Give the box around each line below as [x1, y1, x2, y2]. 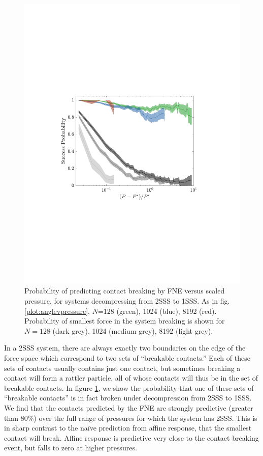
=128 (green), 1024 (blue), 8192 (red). [97, 305, 217, 316]
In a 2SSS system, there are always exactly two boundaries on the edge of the [4, 342, 246, 353]
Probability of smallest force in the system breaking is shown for [24, 315, 225, 326]
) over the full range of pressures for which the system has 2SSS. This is [34, 412, 257, 423]
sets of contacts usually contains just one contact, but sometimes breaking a [4, 362, 241, 373]
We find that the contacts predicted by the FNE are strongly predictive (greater [4, 403, 253, 413]
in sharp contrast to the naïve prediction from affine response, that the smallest [4, 422, 252, 433]
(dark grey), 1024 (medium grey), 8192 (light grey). [52, 325, 213, 336]
